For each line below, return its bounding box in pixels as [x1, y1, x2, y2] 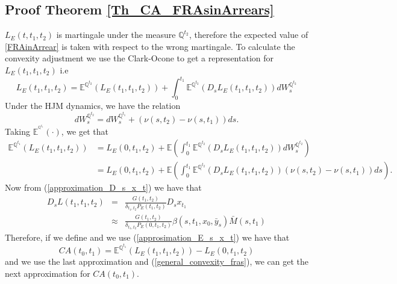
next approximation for [5, 267, 90, 279]
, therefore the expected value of [189, 28, 308, 41]
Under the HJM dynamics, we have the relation [5, 99, 181, 111]
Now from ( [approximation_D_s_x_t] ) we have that [5, 181, 202, 194]
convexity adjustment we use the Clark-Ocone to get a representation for [5, 52, 274, 64]
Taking [5, 125, 31, 137]
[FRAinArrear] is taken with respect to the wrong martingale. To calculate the [5, 40, 295, 52]
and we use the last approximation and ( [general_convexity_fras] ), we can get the [5, 255, 308, 268]
